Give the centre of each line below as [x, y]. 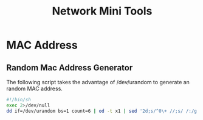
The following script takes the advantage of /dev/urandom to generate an [98, 82]
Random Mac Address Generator [70, 68]
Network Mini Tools [102, 11]
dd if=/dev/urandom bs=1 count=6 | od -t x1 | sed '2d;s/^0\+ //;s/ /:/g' [103, 111]
